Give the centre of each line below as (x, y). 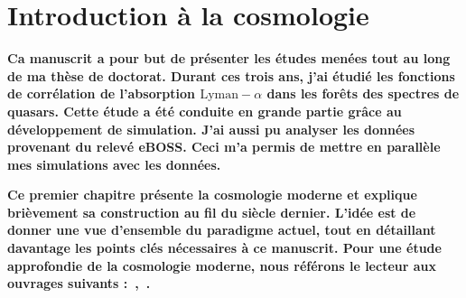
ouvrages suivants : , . (79, 283)
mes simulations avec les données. (114, 164)
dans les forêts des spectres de (363, 93)
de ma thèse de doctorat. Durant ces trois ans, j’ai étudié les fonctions (231, 75)
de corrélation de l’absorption (102, 93)
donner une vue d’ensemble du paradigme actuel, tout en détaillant (222, 230)
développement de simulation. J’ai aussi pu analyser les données (211, 129)
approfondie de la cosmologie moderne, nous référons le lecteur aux (222, 265)
